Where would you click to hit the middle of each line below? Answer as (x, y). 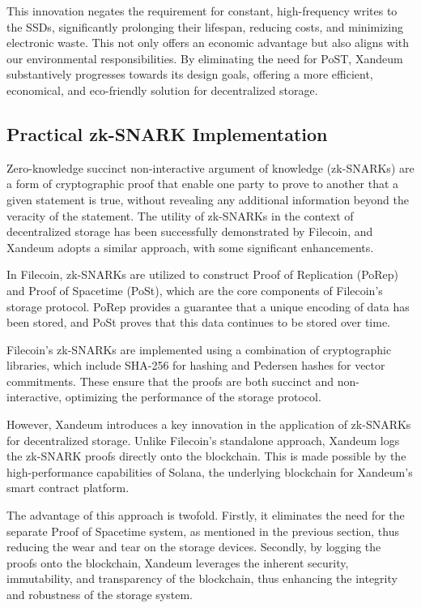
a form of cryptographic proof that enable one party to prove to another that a (203, 184)
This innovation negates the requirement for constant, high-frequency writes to (202, 11)
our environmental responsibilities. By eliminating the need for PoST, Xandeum (205, 58)
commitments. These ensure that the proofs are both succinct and (170, 381)
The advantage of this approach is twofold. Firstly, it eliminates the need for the (206, 515)
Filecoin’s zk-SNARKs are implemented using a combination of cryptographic (199, 349)
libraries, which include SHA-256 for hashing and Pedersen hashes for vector (196, 365)
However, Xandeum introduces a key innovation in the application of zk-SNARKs (209, 424)
